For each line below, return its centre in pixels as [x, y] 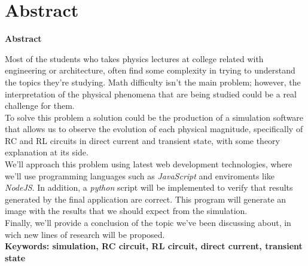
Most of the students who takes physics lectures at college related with [134, 58]
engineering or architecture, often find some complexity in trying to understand [150, 70]
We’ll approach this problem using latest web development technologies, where [149, 164]
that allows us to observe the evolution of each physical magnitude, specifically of [154, 129]
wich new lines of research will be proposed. [85, 234]
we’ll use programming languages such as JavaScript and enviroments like [140, 175]
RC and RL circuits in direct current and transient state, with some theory [142, 140]
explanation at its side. [47, 152]
